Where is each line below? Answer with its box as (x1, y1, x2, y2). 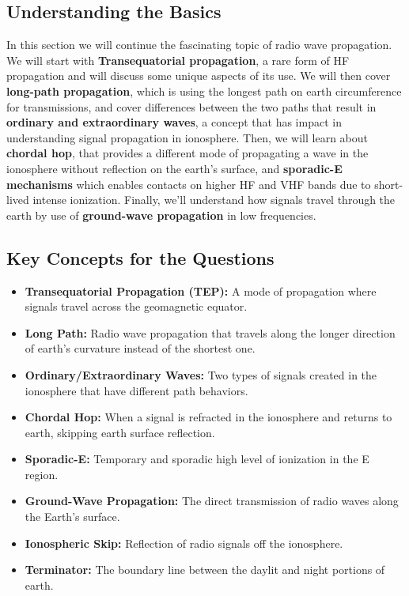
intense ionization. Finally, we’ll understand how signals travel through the (32, 191, 396, 208)
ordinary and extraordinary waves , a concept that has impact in (6, 114, 342, 130)
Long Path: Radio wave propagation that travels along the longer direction (25, 324, 396, 341)
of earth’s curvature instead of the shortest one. (25, 340, 256, 356)
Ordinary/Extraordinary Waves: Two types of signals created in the (25, 366, 377, 383)
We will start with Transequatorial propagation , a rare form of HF (6, 51, 350, 68)
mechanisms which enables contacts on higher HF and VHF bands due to (6, 175, 371, 192)
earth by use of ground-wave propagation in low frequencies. (6, 206, 316, 223)
